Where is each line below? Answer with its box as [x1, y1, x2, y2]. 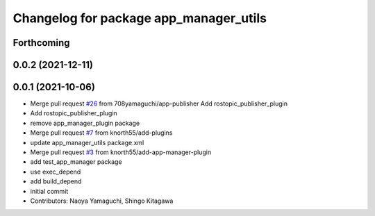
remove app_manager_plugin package [30, 119, 140, 127]
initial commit [30, 187, 69, 195]
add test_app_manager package [30, 158, 122, 166]
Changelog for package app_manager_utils [12, 10, 267, 26]
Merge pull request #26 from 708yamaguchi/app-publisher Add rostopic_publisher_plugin [30, 99, 288, 108]
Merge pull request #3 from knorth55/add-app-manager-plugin [30, 148, 212, 156]
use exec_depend [30, 167, 81, 176]
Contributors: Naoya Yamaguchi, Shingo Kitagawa [30, 197, 174, 205]
